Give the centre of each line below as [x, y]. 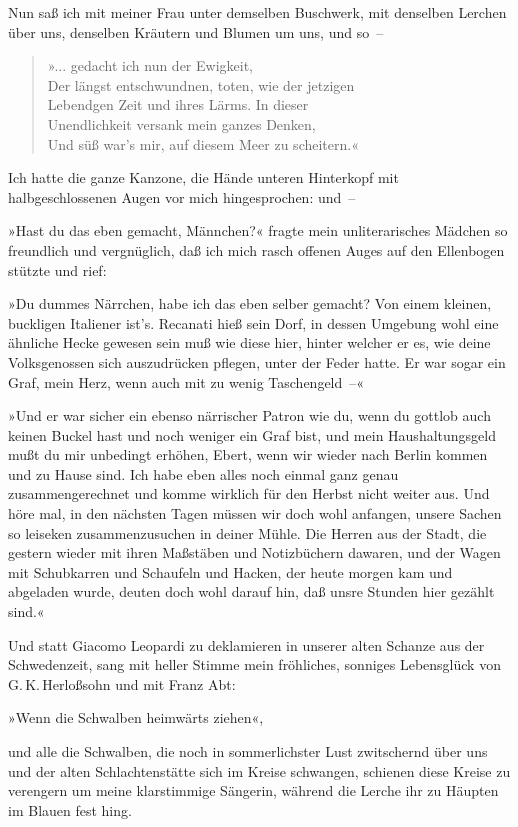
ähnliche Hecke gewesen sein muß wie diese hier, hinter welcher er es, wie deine [249, 342]
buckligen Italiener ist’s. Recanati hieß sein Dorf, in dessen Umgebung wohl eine [253, 322]
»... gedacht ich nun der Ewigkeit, [150, 65]
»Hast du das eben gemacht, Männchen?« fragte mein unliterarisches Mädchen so [258, 230]
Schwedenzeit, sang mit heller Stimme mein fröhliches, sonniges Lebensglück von [254, 664]
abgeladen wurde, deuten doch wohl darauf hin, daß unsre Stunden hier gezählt [251, 591]
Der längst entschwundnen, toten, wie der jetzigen [201, 84]
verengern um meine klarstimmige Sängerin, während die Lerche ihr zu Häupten [253, 790]
